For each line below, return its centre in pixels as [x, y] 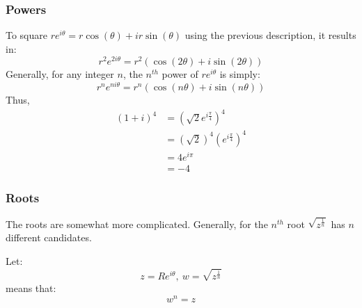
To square [27, 35]
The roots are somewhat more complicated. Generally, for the [137, 224]
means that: [31, 288]
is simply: [240, 74]
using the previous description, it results [270, 35]
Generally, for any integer [60, 74]
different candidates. [49, 237]
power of [180, 74]
